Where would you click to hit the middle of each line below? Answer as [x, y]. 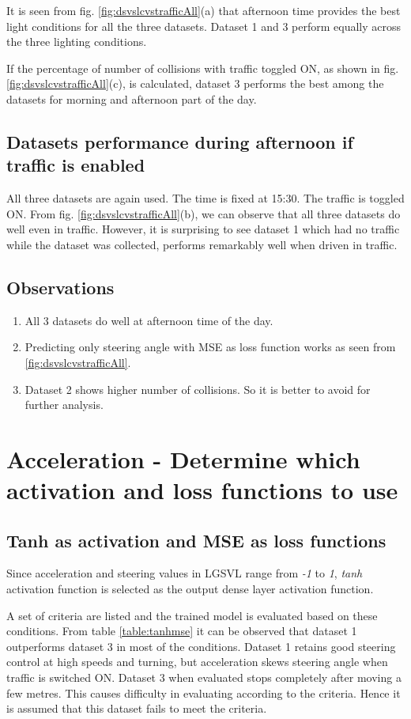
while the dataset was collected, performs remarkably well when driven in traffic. [202, 244]
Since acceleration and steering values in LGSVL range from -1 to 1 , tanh [185, 573]
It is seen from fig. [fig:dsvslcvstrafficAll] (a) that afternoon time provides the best [204, 10]
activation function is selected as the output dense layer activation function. [190, 589]
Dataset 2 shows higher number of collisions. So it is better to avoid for [198, 389]
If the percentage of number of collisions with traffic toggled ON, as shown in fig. [203, 68]
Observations [60, 287]
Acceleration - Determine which [183, 458]
